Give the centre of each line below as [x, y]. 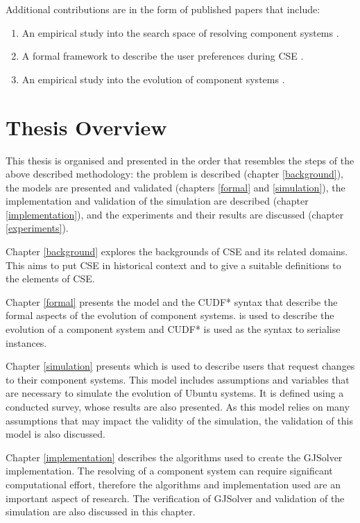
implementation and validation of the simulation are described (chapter [157, 201]
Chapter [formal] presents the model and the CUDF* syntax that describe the [172, 301]
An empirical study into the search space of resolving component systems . [180, 32]
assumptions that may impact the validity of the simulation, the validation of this [179, 420]
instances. [26, 342]
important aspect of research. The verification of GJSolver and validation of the [175, 498]
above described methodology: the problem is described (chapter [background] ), [174, 174]
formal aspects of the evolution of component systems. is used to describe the [170, 315]
